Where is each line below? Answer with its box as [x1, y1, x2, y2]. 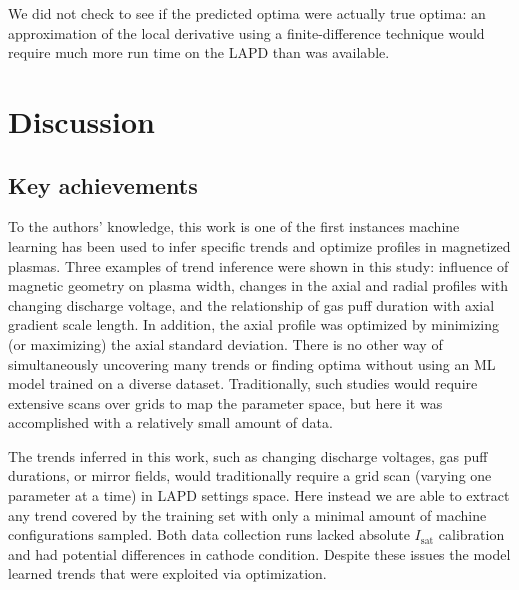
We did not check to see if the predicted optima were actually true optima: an [8, 3, 486, 23]
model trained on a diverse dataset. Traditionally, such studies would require [8, 373, 478, 394]
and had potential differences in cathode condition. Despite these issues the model [8, 543, 511, 564]
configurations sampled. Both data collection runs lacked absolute [8, 524, 410, 545]
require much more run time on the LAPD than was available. [8, 42, 390, 63]
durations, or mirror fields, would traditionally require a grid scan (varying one [8, 465, 492, 486]
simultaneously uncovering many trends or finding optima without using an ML [8, 353, 496, 374]
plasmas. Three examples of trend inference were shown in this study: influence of [8, 255, 509, 276]
